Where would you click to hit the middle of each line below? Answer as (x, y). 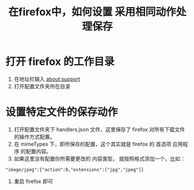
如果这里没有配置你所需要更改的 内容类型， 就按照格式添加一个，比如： (100, 158)
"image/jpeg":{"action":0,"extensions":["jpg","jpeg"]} (75, 170)
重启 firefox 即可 (33, 181)
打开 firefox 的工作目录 (60, 62)
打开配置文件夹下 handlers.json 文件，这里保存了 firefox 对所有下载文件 (99, 129)
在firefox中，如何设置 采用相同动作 (92, 12)
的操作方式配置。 (34, 137)
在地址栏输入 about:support (47, 79)
